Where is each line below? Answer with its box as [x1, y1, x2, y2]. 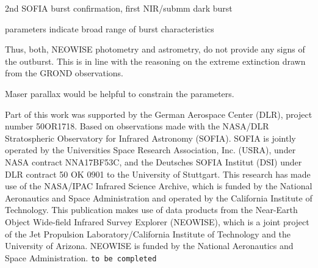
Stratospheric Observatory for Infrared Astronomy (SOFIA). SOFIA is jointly [5, 131, 296, 144]
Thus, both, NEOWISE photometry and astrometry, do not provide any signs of [5, 43, 305, 56]
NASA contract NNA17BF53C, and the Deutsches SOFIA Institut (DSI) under [5, 155, 302, 168]
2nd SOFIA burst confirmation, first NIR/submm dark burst [5, 2, 233, 14]
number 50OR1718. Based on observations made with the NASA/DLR [5, 120, 269, 132]
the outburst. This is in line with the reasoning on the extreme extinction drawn [5, 54, 306, 67]
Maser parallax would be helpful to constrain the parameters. [5, 87, 234, 100]
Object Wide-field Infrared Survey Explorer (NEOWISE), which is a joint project [5, 215, 309, 228]
